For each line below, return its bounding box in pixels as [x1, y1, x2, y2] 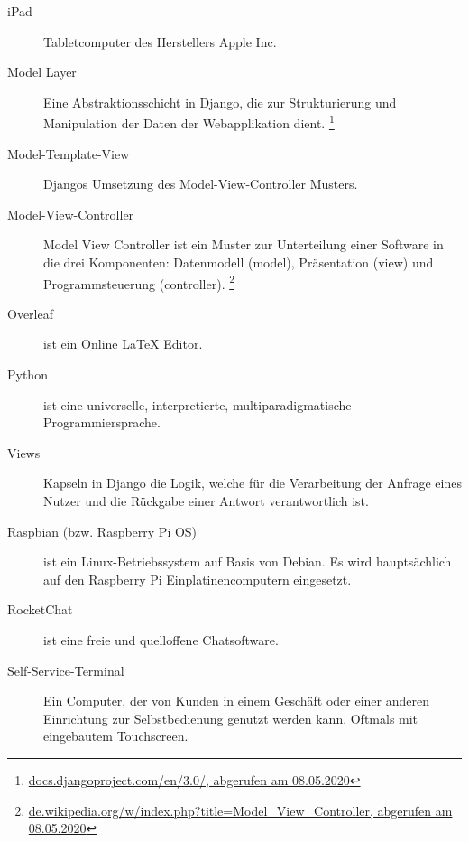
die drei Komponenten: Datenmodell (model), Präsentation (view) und [43, 253, 434, 271]
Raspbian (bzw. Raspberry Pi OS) [7, 521, 198, 540]
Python [7, 365, 48, 384]
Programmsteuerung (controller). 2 [43, 271, 235, 293]
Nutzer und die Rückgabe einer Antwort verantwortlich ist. [43, 491, 369, 510]
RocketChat [7, 600, 73, 619]
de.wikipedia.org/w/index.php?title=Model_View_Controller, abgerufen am [28, 800, 453, 819]
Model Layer [7, 62, 77, 81]
